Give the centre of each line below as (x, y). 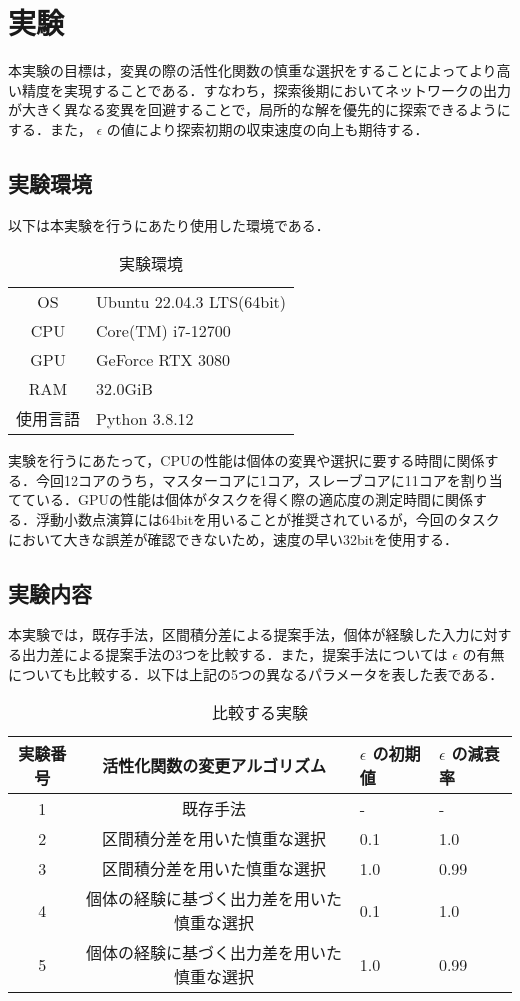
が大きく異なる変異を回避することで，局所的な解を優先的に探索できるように (259, 109)
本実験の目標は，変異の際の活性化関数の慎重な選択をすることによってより (252, 70)
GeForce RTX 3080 (163, 360)
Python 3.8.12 (145, 418)
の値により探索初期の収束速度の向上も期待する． (267, 128)
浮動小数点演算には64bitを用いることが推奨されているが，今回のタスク (267, 519)
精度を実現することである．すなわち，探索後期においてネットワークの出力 (266, 89)
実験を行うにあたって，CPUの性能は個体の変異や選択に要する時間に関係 (246, 460)
